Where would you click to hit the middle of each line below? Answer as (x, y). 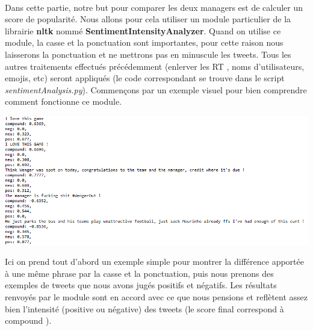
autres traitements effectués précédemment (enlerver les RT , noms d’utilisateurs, (155, 66)
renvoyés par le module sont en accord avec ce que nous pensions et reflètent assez (156, 296)
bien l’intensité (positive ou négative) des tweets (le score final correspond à (144, 308)
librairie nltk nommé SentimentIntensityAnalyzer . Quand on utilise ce (143, 30)
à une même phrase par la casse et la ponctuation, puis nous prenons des (139, 273)
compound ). (28, 320)
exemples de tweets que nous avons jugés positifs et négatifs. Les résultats (141, 285)
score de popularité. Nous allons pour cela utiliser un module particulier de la (148, 19)
